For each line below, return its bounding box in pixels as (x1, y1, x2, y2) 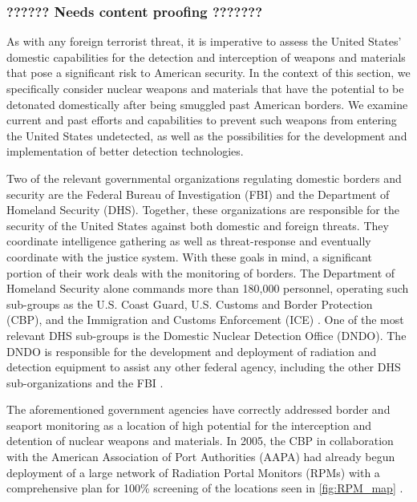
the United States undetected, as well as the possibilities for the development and (6, 127, 407, 144)
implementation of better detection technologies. (6, 143, 244, 160)
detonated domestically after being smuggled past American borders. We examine (6, 95, 408, 112)
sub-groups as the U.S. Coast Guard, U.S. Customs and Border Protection (6, 295, 373, 312)
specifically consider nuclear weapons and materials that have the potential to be (6, 80, 404, 96)
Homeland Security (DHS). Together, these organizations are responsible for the (6, 201, 399, 218)
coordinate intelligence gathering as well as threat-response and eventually (6, 233, 371, 249)
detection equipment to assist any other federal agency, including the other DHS (6, 358, 401, 375)
